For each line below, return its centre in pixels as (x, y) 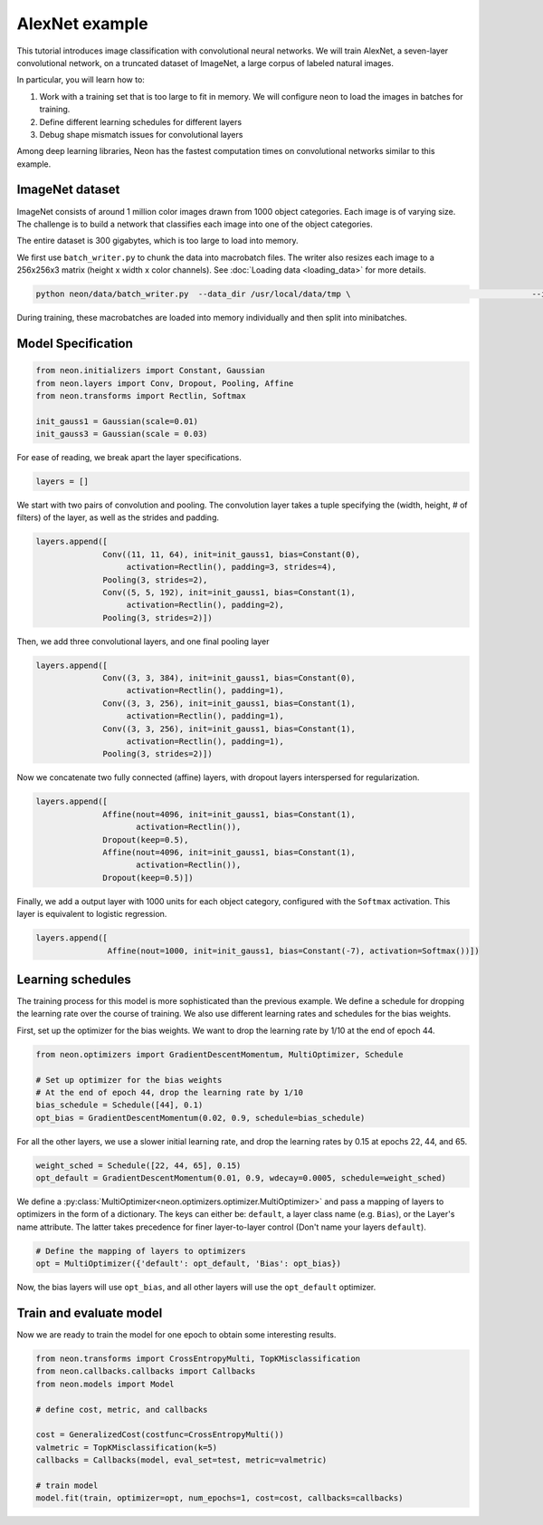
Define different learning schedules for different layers (141, 121)
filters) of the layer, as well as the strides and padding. (118, 517)
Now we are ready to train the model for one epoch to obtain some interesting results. (176, 1335)
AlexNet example (82, 24)
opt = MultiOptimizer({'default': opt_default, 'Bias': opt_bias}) (189, 1264)
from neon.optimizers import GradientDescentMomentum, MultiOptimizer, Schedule (219, 1054)
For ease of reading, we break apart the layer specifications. (129, 458)
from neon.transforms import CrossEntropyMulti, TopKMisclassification (198, 1359)
